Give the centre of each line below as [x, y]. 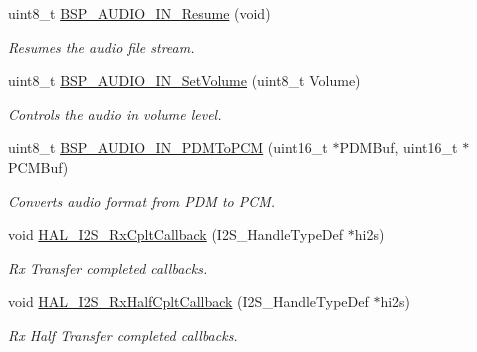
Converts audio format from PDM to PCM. [142, 200]
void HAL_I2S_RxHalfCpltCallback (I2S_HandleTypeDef [188, 301]
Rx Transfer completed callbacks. [108, 267]
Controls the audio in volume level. [115, 113]
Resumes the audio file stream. [101, 46]
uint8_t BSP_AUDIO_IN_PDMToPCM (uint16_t [168, 147]
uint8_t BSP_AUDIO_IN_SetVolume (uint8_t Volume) [184, 80]
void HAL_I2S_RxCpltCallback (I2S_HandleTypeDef [176, 234]
